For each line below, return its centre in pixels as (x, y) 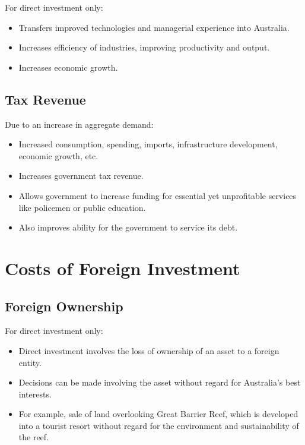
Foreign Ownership (64, 306)
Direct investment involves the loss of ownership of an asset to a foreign (149, 350)
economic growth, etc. (58, 155)
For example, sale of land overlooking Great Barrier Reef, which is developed (158, 414)
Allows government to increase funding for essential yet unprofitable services (158, 195)
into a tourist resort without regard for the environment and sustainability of (159, 425)
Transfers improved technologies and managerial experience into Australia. (154, 27)
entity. (30, 362)
